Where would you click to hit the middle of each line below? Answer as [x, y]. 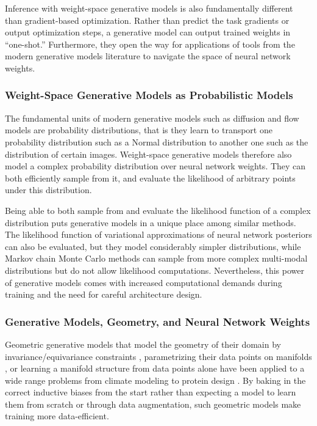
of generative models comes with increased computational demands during [144, 282]
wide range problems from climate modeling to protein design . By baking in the [155, 380]
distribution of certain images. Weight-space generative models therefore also [148, 154]
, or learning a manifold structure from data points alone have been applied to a [155, 368]
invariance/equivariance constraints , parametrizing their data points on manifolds [158, 356]
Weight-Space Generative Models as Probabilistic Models [149, 95]
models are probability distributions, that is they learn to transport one [139, 130]
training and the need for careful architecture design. [104, 294]
